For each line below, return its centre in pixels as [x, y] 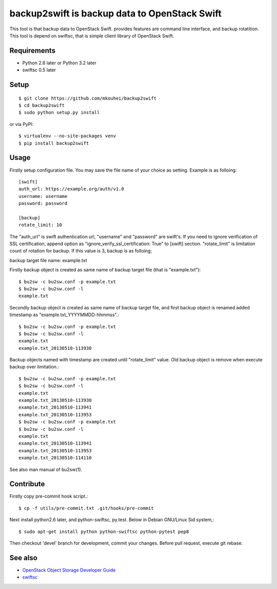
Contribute [27, 484]
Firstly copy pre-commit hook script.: [49, 496]
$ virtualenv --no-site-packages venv [67, 136]
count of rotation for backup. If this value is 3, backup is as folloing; [81, 251]
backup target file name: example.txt [48, 260]
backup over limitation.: [34, 367]
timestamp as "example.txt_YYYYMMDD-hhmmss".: [64, 315]
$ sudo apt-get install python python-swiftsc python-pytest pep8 [104, 531]
